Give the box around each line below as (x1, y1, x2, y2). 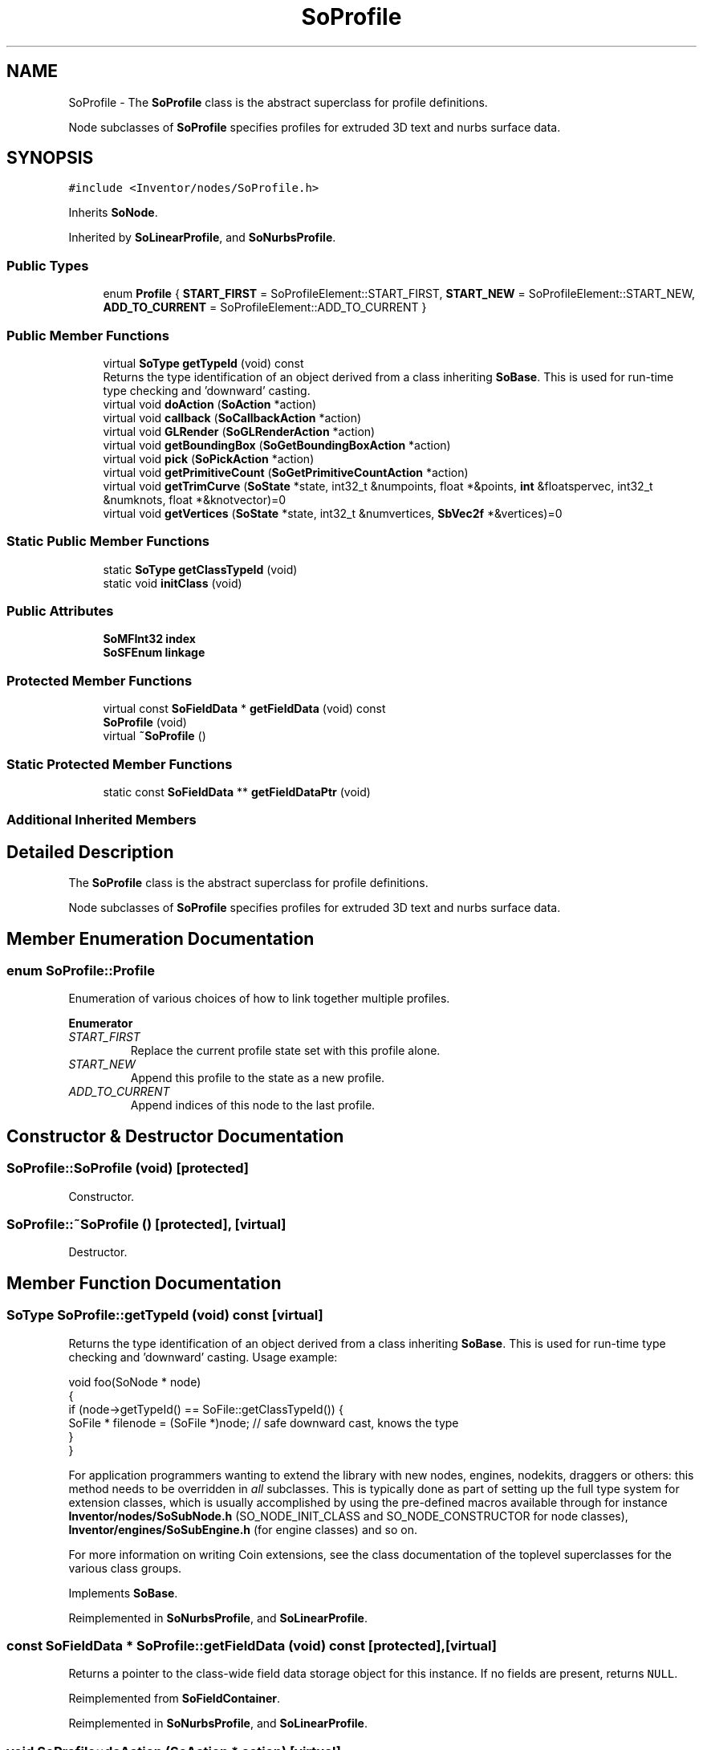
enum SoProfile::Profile (6, 962, 155, 979)
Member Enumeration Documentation (6, 928, 315, 949)
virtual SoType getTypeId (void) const (103, 356, 304, 370)
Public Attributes (6, 603, 114, 620)
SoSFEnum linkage (103, 645, 205, 660)
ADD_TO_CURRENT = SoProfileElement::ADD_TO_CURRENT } (103, 300, 427, 315)
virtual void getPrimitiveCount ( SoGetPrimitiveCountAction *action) (103, 465, 469, 479)
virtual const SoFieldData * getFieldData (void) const (103, 702, 386, 716)
